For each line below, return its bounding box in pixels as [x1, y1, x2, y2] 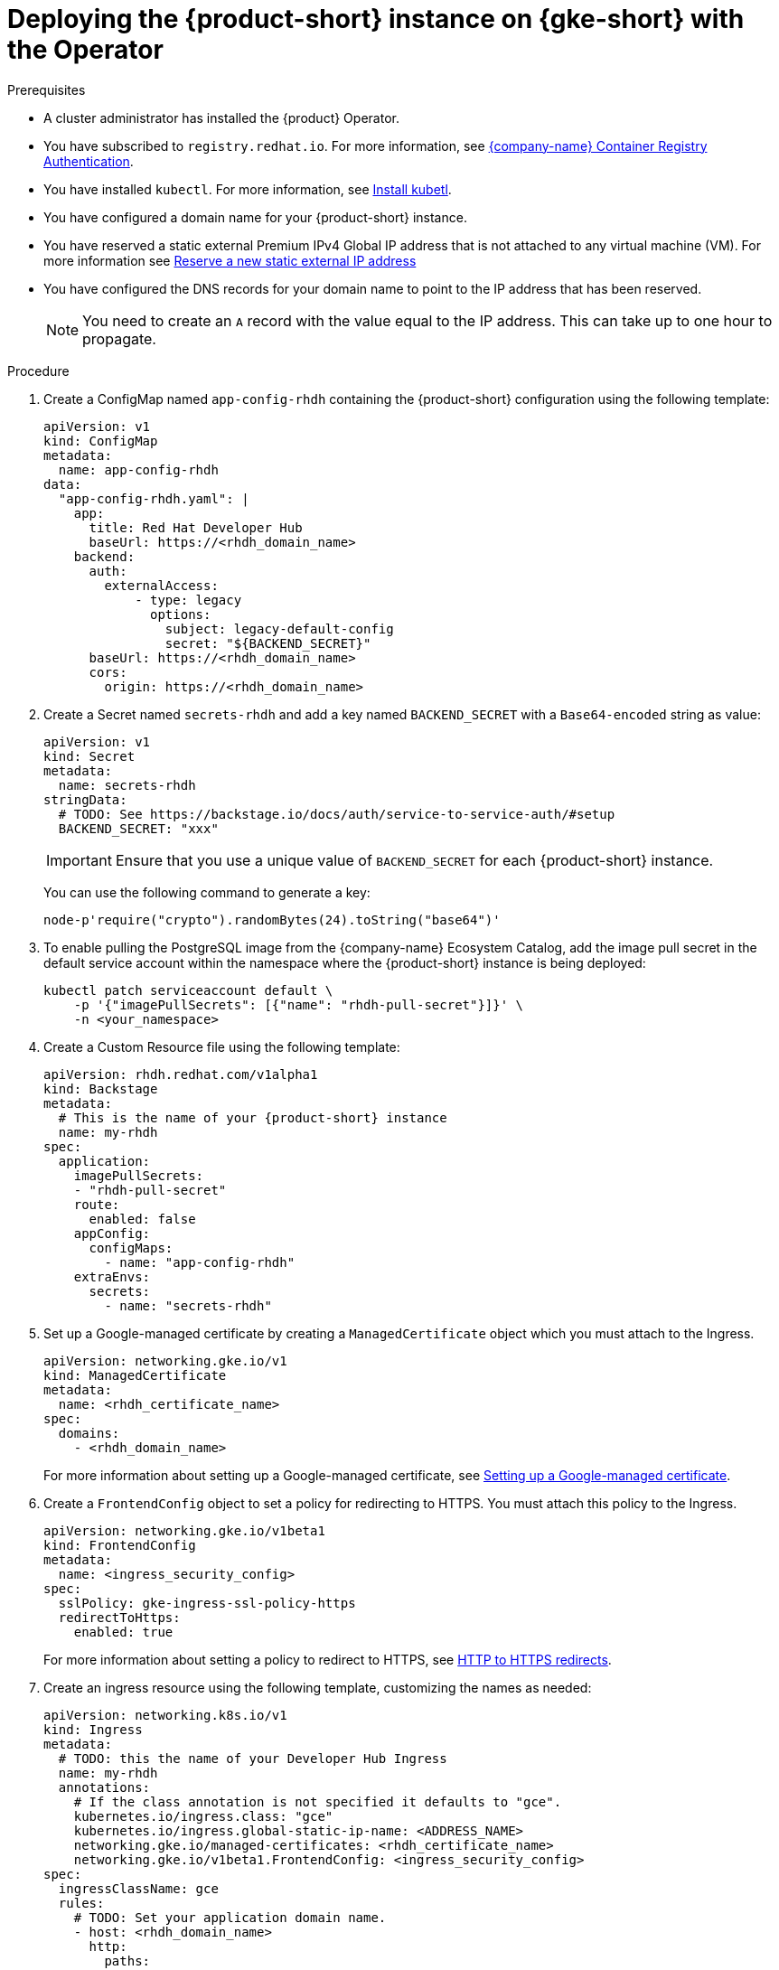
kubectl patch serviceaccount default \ [43, 982, 333, 998]
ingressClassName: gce [58, 1881, 219, 1896]
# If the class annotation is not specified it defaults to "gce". [73, 1794, 562, 1809]
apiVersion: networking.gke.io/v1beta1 [43, 1523, 325, 1538]
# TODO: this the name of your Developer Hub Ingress [58, 1750, 447, 1766]
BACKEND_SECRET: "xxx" [58, 821, 219, 836]
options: [150, 606, 211, 622]
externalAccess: [104, 577, 219, 593]
